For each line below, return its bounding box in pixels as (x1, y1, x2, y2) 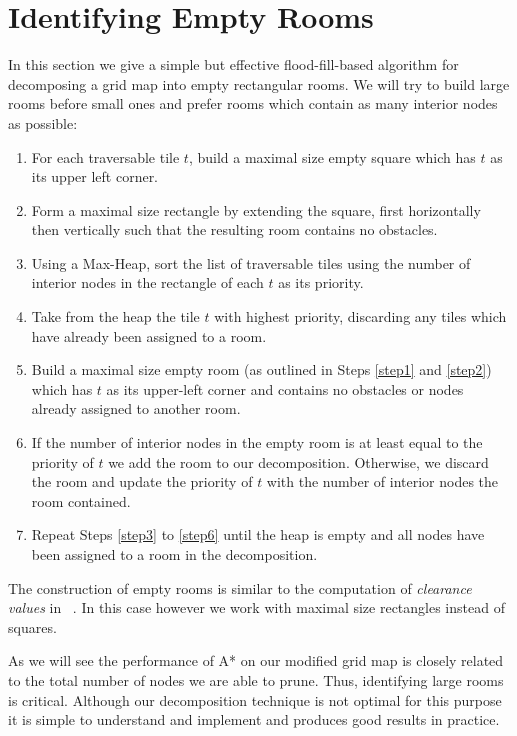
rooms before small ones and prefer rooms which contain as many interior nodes (8, 93, 498, 114)
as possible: (8, 112, 78, 133)
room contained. (31, 490, 131, 511)
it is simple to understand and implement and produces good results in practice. (8, 709, 500, 730)
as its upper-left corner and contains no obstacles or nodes (106, 378, 464, 399)
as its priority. (278, 272, 364, 293)
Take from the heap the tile (31, 306, 200, 327)
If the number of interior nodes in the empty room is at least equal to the (31, 432, 483, 453)
